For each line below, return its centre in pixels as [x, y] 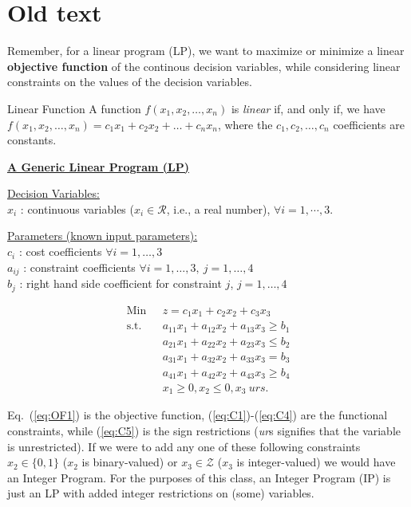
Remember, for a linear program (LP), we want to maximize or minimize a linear [206, 51]
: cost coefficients [60, 252]
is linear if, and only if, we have [308, 108]
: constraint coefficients [79, 267]
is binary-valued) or [130, 462]
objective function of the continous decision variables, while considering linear [204, 66]
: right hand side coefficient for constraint [121, 283]
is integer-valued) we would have [316, 462]
